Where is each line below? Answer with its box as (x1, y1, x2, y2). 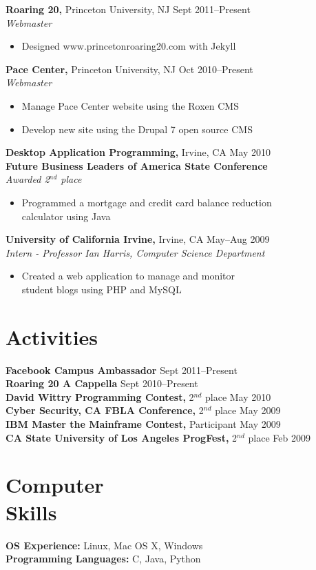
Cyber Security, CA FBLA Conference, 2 (6, 403, 204, 417)
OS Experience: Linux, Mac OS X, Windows (6, 538, 203, 552)
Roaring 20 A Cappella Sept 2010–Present (6, 376, 198, 391)
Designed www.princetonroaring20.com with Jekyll (21, 39, 236, 53)
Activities (6, 322, 98, 351)
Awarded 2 (6, 172, 50, 186)
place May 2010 (204, 389, 271, 404)
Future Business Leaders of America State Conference (6, 158, 268, 173)
